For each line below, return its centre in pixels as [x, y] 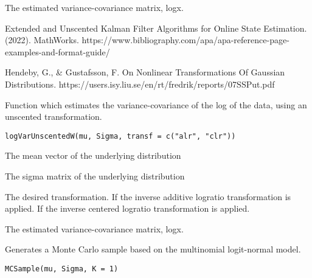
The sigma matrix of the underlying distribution [95, 176]
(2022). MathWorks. [42, 40]
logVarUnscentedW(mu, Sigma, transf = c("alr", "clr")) [120, 136]
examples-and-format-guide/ [57, 51]
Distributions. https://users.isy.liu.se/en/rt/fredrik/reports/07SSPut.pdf [140, 84]
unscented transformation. [54, 116]
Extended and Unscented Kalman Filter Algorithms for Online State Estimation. [156, 28]
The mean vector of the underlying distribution [93, 155]
